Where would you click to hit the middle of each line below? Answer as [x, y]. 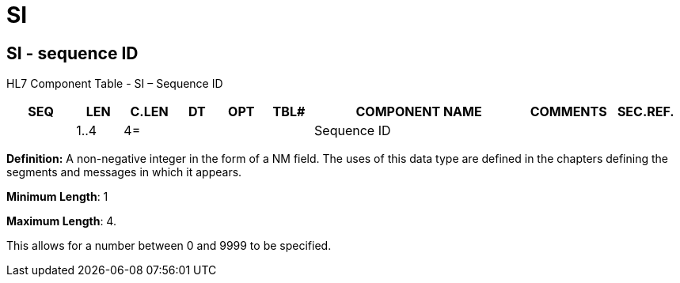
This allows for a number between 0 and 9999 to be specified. [169, 246]
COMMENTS [568, 112]
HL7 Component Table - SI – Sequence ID [115, 84]
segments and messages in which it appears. [124, 172]
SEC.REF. [646, 112]
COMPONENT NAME [419, 112]
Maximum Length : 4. [61, 221]
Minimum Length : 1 [57, 197]
